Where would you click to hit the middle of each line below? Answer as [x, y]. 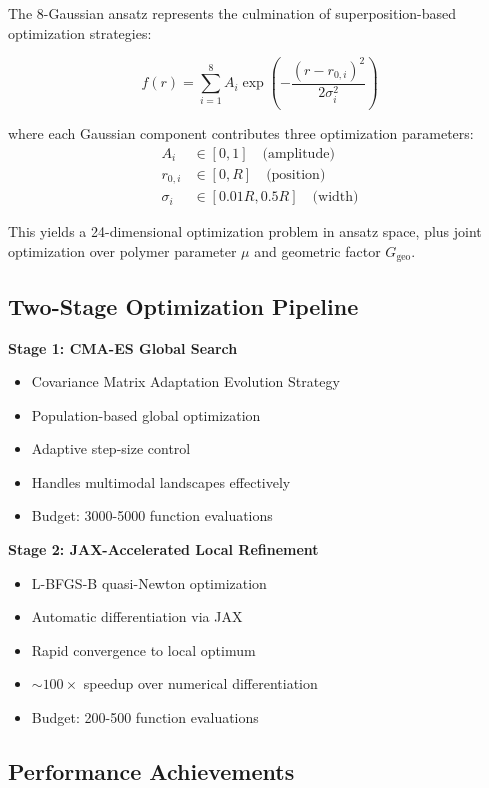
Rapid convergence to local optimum [143, 649]
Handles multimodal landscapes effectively [161, 481]
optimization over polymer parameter [122, 250]
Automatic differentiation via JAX [137, 616]
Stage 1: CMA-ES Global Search [123, 347]
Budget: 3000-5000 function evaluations [152, 515]
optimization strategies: [80, 32]
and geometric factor [317, 250]
